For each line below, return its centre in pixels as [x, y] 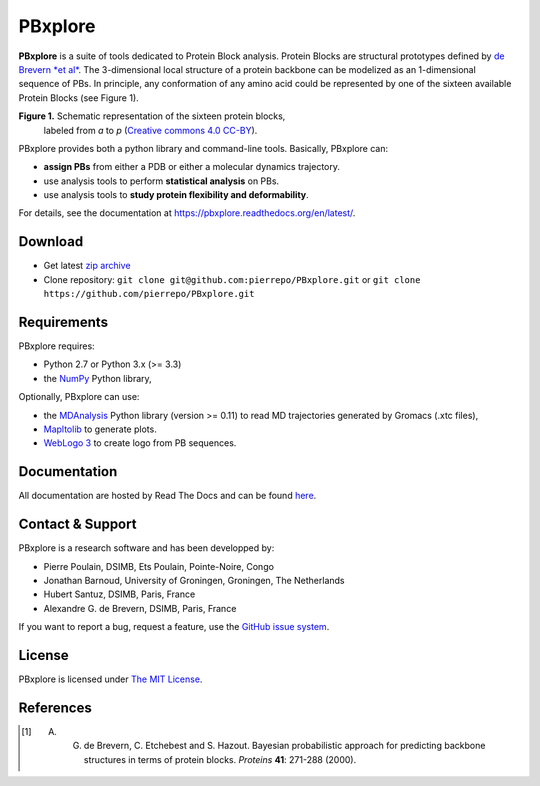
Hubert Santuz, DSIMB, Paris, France [119, 594]
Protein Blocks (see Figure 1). [78, 97]
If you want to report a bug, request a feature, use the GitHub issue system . [174, 627]
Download [51, 241]
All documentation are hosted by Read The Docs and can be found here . [167, 496]
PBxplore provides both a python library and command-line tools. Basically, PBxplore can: [203, 148]
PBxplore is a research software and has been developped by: [146, 548]
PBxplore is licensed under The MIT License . [110, 679]
